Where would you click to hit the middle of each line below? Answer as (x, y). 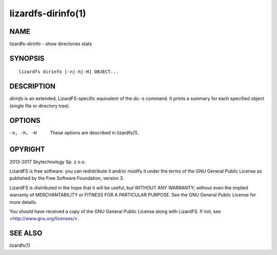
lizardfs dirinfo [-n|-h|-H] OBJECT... (69, 72)
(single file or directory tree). (40, 105)
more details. (23, 202)
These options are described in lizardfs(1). (94, 133)
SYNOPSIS (27, 58)
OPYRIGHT (27, 149)
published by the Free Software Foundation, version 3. (67, 178)
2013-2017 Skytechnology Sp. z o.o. (48, 162)
